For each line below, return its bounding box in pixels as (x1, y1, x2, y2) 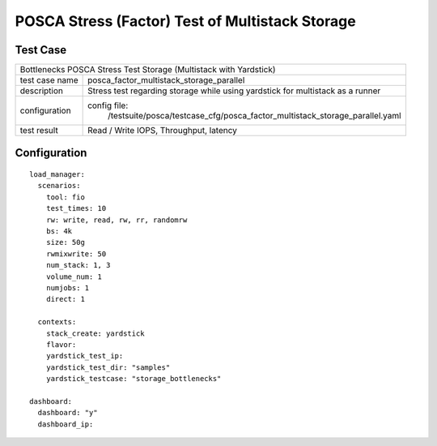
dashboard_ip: (37, 419, 94, 429)
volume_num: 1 (45, 272, 103, 281)
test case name (19, 75, 78, 86)
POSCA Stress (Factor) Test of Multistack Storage (15, 12, 356, 30)
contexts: (37, 317, 77, 327)
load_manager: (29, 170, 85, 179)
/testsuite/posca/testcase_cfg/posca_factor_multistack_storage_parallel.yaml (108, 110, 401, 122)
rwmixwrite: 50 (45, 249, 107, 259)
